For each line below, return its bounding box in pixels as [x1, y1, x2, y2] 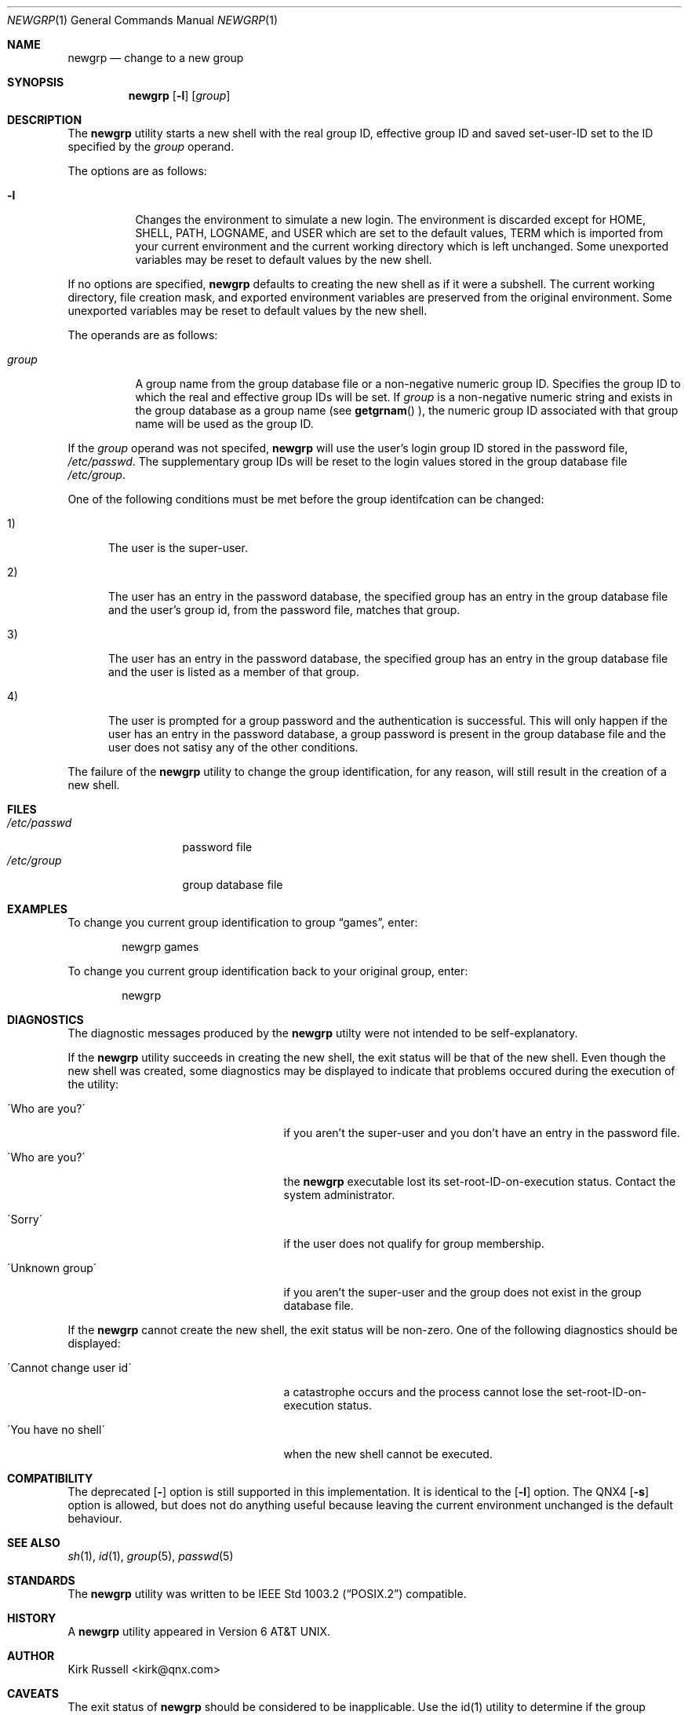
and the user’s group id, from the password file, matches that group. [108, 603, 460, 616]
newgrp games [122, 940, 199, 953]
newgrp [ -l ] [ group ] [128, 89, 231, 102]
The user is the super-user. [108, 541, 248, 554]
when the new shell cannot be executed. [283, 1447, 493, 1461]
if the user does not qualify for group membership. [283, 1237, 544, 1250]
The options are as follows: [67, 164, 207, 177]
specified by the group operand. [67, 140, 235, 153]
